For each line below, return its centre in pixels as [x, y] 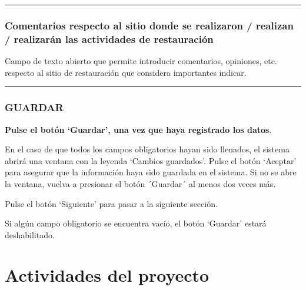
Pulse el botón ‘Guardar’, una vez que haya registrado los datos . [138, 129]
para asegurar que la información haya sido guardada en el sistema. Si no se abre [151, 172]
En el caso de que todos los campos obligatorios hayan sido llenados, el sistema [147, 149]
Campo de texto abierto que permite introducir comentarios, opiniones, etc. [141, 61]
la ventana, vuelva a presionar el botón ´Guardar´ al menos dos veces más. [140, 183]
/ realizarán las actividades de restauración [109, 39]
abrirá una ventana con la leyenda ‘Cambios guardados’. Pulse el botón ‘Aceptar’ [151, 160]
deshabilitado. [30, 234]
